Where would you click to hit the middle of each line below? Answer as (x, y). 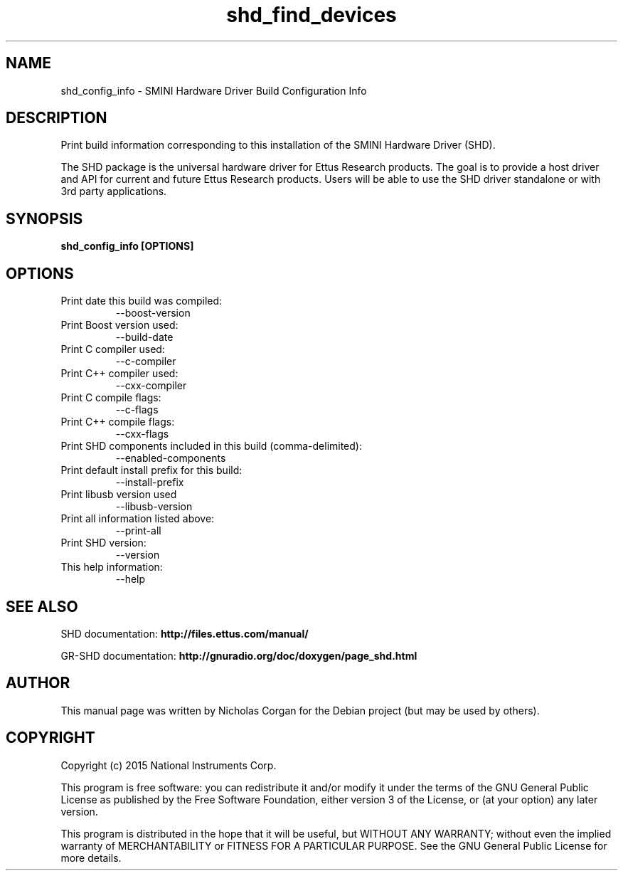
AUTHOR (38, 683)
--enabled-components (171, 458)
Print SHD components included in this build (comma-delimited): (211, 446)
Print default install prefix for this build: (151, 470)
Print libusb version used (119, 495)
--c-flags (137, 410)
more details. (91, 857)
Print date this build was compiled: (142, 301)
